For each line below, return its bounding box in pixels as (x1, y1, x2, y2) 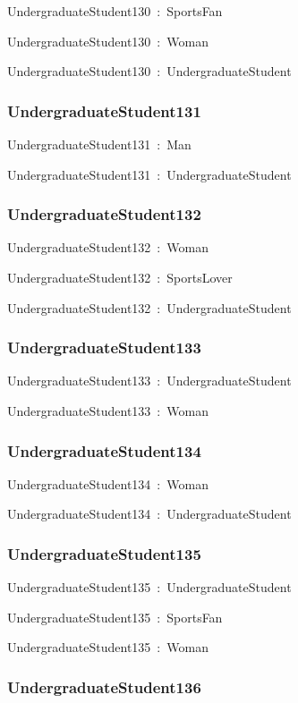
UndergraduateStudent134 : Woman (7, 474, 209, 493)
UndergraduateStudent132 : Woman (7, 238, 209, 257)
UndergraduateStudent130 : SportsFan (7, 2, 223, 20)
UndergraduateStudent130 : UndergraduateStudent (7, 62, 292, 80)
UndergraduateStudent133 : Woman (7, 402, 209, 419)
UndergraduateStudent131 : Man (7, 135, 192, 153)
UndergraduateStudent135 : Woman (7, 638, 209, 656)
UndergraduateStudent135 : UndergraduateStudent (7, 578, 292, 597)
